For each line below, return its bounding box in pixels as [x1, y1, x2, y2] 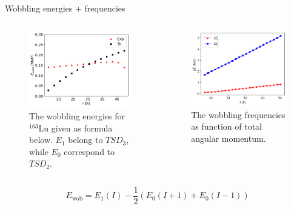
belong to [68, 133, 103, 146]
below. [29, 133, 53, 146]
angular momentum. [191, 131, 266, 144]
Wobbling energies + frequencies [5, 2, 125, 14]
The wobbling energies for [29, 110, 125, 122]
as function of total [191, 120, 262, 133]
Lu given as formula [38, 121, 113, 134]
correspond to [64, 145, 115, 158]
